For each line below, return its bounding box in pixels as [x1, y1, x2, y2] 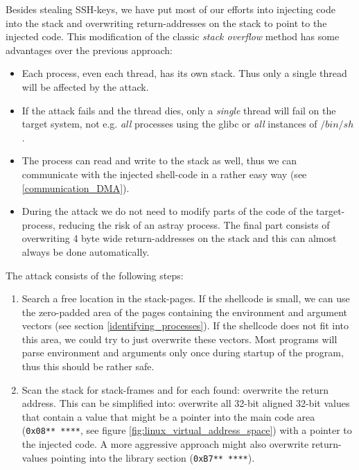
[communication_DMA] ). [21, 180, 130, 195]
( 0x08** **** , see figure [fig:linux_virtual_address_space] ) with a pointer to [21, 423, 352, 437]
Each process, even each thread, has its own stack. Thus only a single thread [21, 66, 347, 80]
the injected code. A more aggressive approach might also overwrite [21, 437, 309, 451]
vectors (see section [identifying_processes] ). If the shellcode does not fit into [21, 318, 349, 333]
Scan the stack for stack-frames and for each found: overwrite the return [21, 382, 329, 397]
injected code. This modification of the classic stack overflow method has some [6, 29, 340, 44]
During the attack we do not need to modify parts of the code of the [21, 204, 313, 218]
